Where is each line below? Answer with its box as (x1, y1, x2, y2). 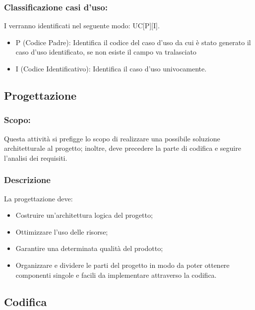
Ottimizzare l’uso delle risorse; (15, 226, 108, 237)
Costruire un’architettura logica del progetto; (15, 210, 153, 220)
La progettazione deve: (4, 193, 73, 203)
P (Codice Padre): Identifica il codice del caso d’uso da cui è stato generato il (15, 37, 251, 47)
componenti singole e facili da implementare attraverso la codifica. (15, 269, 217, 280)
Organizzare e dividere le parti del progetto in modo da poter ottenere (15, 259, 230, 270)
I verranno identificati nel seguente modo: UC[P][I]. (4, 20, 160, 31)
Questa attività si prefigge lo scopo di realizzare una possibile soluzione (4, 133, 220, 143)
